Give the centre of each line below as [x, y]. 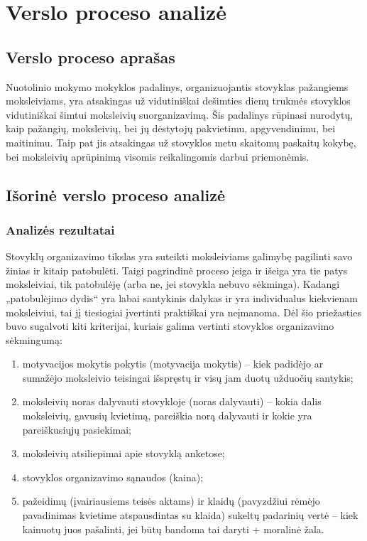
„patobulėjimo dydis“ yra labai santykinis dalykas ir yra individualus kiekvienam [182, 298]
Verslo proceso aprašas [91, 57]
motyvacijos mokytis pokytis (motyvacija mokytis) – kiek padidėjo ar [173, 364]
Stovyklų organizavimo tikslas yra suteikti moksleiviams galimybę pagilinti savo [179, 256]
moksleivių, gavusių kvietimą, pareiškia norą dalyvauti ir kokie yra [167, 416]
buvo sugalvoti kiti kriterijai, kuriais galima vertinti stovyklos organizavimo [170, 326]
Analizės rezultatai [60, 229]
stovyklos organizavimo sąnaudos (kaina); [113, 477]
